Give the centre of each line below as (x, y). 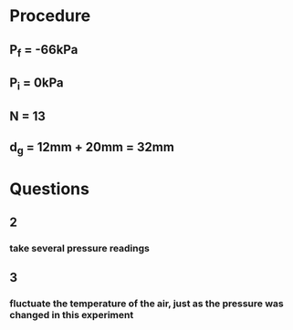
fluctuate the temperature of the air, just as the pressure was (147, 304)
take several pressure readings (80, 248)
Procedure (50, 16)
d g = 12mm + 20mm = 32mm (92, 149)
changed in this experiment (72, 315)
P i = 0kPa (37, 84)
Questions (49, 189)
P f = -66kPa (44, 51)
